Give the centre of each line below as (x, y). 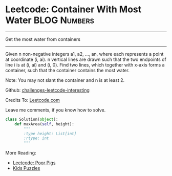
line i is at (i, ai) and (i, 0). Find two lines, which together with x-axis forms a (85, 64)
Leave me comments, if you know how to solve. (56, 110)
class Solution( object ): (32, 119)
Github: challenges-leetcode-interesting (47, 90)
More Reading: (21, 153)
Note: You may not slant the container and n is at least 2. (65, 80)
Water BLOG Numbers (50, 20)
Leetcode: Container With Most (73, 9)
